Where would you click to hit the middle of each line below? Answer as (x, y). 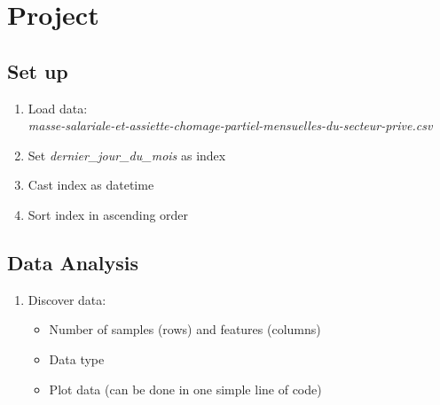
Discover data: (67, 299)
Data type (77, 358)
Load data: (58, 108)
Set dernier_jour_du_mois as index (127, 155)
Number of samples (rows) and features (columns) (185, 329)
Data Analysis (73, 262)
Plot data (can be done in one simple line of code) (185, 389)
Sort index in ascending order (108, 214)
